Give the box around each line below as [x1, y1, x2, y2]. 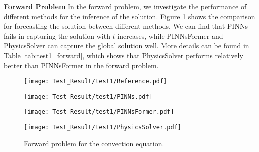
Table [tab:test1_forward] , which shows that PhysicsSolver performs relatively [4, 50, 243, 60]
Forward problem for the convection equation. [24, 138, 164, 148]
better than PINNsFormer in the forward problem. [4, 60, 159, 70]
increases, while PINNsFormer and [117, 30, 223, 41]
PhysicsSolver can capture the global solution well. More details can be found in [4, 40, 249, 51]
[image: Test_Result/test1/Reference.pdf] [24, 78, 167, 85]
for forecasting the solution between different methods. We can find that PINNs [4, 21, 248, 31]
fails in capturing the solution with [4, 30, 110, 41]
